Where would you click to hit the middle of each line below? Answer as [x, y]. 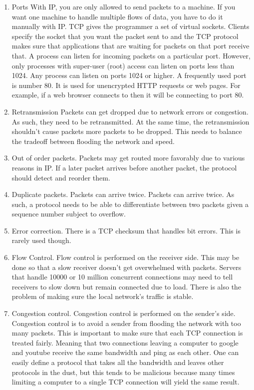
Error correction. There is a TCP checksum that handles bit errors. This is [126, 230]
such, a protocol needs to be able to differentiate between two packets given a [130, 204]
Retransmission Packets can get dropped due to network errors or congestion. [130, 111]
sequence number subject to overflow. [69, 214]
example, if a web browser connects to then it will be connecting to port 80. [128, 95]
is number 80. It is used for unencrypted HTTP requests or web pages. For [126, 85]
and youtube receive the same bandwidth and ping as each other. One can [125, 352]
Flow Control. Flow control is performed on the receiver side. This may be [126, 257]
